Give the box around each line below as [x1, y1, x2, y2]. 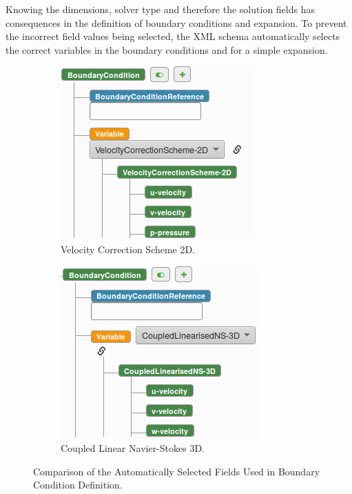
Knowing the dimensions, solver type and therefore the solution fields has [6, 2, 315, 16]
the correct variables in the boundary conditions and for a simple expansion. [6, 42, 328, 57]
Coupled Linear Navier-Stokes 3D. [61, 441, 205, 455]
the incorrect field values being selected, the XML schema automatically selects [6, 29, 340, 43]
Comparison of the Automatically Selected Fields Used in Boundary [33, 464, 320, 478]
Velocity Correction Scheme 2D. [61, 241, 196, 256]
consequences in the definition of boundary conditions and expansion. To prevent [6, 15, 347, 30]
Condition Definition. [33, 477, 123, 492]
